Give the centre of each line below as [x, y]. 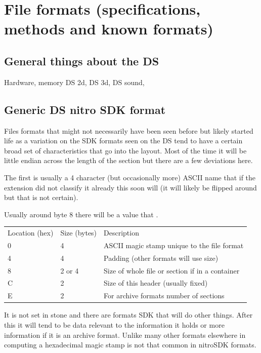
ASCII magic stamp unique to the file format [174, 245]
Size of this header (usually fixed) [156, 283]
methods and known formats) [109, 29]
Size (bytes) [79, 233]
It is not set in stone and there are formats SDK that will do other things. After [128, 315]
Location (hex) [31, 233]
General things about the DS [82, 61]
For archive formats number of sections [164, 296]
